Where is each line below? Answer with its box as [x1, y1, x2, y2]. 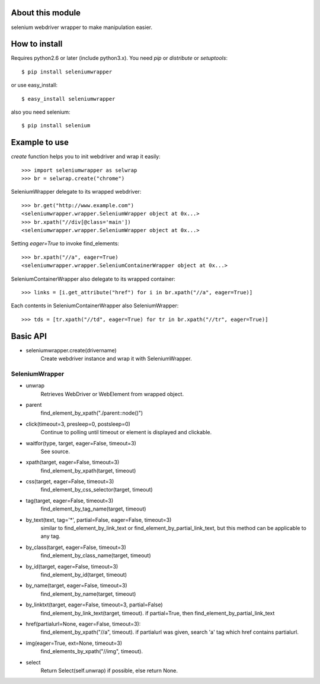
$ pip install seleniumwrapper [21, 68, 113, 75]
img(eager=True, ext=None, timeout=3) [25, 640, 123, 647]
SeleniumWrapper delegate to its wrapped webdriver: [11, 188, 142, 195]
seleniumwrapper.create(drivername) [25, 346, 117, 354]
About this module [11, 8, 81, 18]
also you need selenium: [11, 108, 71, 115]
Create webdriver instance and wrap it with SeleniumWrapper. [40, 355, 192, 362]
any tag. [40, 533, 60, 540]
